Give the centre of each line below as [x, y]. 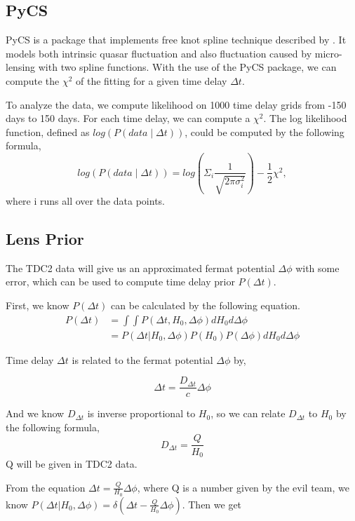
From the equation [46, 487]
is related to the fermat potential [142, 359]
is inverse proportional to [141, 413]
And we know [35, 413]
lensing [21, 67]
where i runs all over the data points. [85, 200]
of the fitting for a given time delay [152, 80]
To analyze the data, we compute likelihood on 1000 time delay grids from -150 [176, 104]
